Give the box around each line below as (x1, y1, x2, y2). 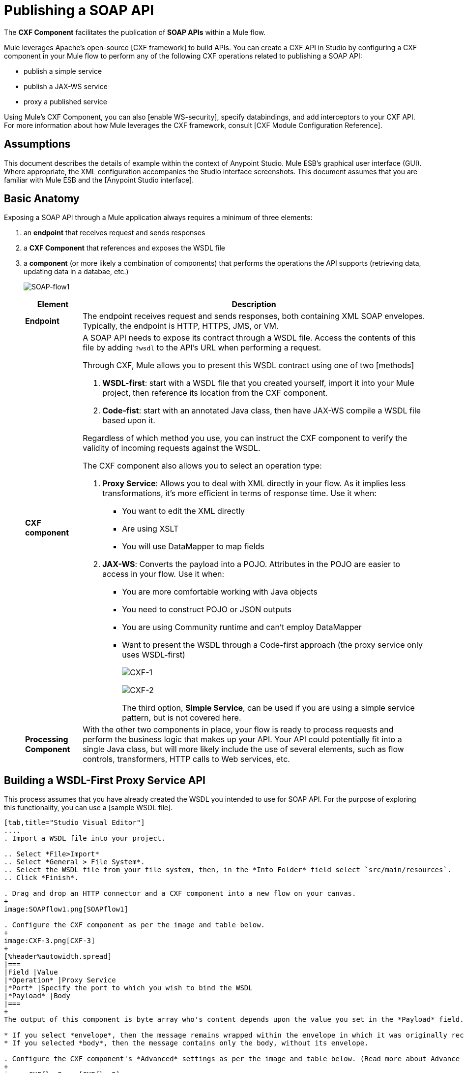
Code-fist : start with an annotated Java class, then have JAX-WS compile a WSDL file (102, 406, 421, 416)
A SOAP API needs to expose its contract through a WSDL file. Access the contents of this (83, 333, 416, 343)
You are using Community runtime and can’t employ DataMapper (122, 622, 362, 632)
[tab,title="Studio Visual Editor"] (4, 819, 145, 827)
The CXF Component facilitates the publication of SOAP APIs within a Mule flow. (4, 28, 266, 36)
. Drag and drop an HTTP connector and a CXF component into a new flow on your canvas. (4, 889, 356, 898)
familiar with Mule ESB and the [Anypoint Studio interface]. (4, 175, 194, 184)
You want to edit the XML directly (122, 506, 245, 516)
